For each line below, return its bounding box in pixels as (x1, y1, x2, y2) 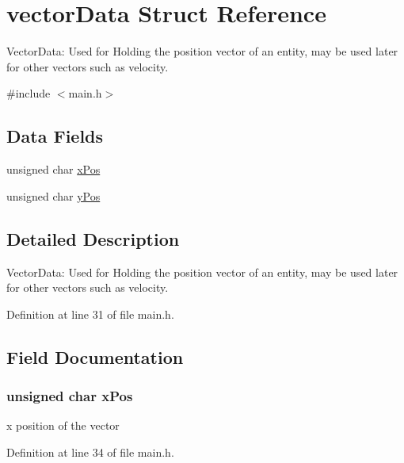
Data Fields (6, 124, 104, 148)
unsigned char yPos (6, 187, 101, 204)
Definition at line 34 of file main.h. (6, 443, 174, 460)
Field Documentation (6, 344, 184, 369)
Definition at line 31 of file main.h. (6, 305, 174, 322)
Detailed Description (6, 226, 180, 251)
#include (6, 85, 51, 101)
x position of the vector (6, 417, 120, 434)
